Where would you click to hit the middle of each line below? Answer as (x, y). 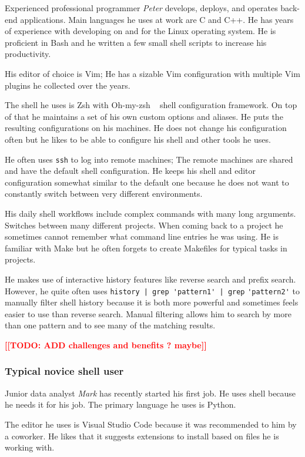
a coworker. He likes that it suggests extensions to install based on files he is (142, 436)
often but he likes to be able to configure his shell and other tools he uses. (138, 139)
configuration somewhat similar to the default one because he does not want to (147, 182)
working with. (30, 447)
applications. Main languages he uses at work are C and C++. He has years (157, 19)
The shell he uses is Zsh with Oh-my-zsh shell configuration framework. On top (151, 105)
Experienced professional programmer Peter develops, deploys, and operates (141, 8)
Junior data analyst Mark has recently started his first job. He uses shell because (150, 393)
